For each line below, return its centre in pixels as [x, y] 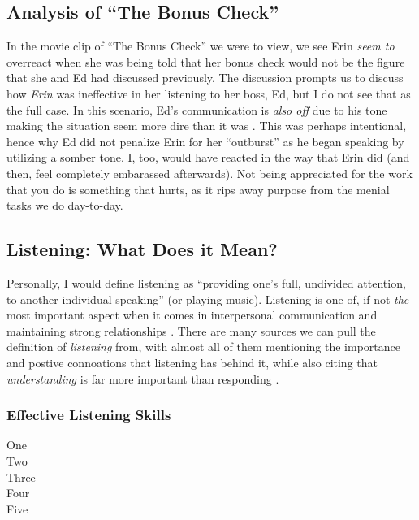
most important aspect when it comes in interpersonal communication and [192, 315]
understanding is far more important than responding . [143, 378]
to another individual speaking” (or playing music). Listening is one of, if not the [208, 299]
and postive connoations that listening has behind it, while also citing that [192, 362]
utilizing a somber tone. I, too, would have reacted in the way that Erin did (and [208, 157]
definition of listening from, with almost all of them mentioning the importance [203, 347]
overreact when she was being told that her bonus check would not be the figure [206, 61]
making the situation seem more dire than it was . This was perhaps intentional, [207, 126]
